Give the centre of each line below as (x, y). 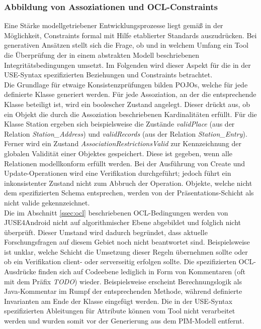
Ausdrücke (20, 271)
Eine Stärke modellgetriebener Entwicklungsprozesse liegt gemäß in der (114, 25)
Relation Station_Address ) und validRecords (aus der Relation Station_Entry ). (126, 133)
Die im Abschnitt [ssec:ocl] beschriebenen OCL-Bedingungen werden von (116, 212)
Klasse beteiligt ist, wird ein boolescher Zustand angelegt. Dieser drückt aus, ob (127, 104)
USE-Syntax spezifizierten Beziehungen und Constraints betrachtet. (108, 75)
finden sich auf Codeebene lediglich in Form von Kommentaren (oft (142, 271)
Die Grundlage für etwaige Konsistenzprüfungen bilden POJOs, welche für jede (126, 84)
